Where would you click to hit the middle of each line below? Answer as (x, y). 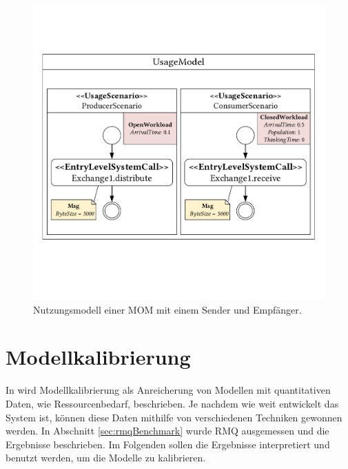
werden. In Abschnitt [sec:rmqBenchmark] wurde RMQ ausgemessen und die (167, 431)
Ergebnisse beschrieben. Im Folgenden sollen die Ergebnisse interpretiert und (168, 444)
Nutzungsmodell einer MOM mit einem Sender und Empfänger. (167, 309)
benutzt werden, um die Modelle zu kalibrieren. (106, 458)
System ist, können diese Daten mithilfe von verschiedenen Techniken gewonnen (174, 417)
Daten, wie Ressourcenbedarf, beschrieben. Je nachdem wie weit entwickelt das (172, 403)
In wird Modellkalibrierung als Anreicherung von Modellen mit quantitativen (168, 390)
